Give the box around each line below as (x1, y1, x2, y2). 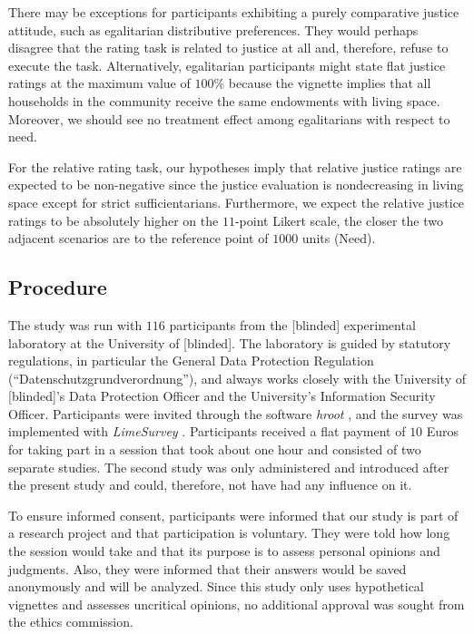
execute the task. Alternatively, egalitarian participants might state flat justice (8, 55, 446, 74)
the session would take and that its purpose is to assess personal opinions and (8, 541, 440, 561)
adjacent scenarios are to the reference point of (8, 229, 269, 248)
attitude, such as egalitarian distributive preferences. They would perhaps (8, 20, 419, 39)
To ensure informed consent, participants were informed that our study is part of (8, 505, 459, 524)
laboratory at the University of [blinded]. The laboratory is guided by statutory (8, 333, 451, 352)
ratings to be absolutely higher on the (8, 210, 219, 229)
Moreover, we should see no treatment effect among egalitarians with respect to (8, 109, 450, 128)
